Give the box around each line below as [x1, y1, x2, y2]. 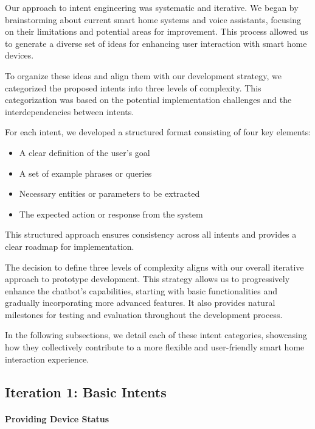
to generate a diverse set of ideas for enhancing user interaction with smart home [5, 37, 307, 49]
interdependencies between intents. [5, 105, 134, 118]
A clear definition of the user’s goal [19, 146, 150, 158]
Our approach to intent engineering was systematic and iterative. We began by [5, 1, 299, 13]
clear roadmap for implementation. [5, 239, 134, 252]
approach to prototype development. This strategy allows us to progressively [5, 272, 290, 285]
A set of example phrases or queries [19, 166, 152, 179]
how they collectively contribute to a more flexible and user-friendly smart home [5, 341, 305, 353]
